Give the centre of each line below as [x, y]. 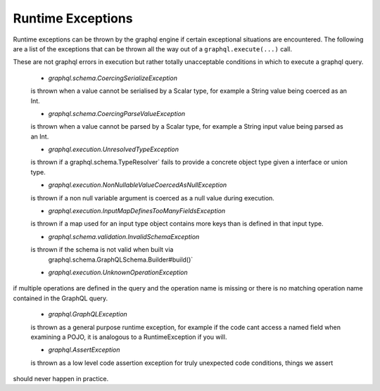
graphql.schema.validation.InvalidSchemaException [124, 236]
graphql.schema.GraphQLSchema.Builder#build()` [121, 259]
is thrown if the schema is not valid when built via [102, 250]
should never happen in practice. [61, 379]
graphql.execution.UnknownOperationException [118, 272]
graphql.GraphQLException [88, 314]
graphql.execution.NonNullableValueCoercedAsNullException [138, 185]
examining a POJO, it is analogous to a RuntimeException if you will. [129, 337]
